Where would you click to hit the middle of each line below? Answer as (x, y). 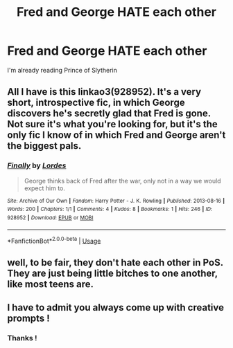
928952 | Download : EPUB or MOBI (50, 218)
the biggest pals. (44, 146)
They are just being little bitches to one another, (113, 273)
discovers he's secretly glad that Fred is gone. (109, 114)
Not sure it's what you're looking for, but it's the (112, 124)
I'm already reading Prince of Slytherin (62, 70)
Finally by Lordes (37, 165)
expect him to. (45, 188)
